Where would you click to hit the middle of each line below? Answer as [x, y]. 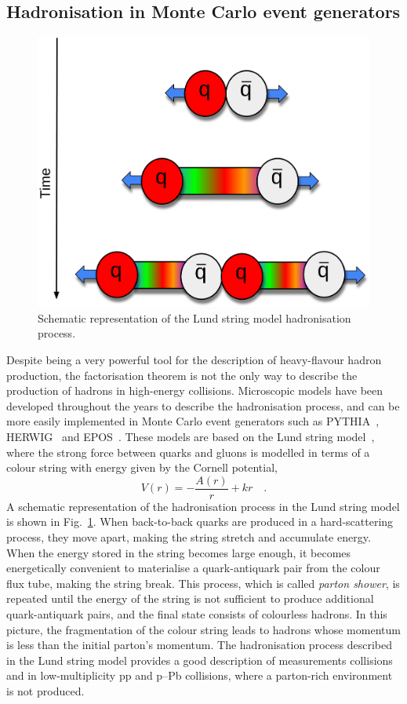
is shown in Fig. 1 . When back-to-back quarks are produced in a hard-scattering [200, 522]
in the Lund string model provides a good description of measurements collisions [200, 660]
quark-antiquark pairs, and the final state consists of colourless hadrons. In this [197, 613]
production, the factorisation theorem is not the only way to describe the [182, 375]
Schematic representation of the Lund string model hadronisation [194, 317]
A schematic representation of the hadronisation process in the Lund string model [203, 506]
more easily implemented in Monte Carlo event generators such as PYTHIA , [193, 421]
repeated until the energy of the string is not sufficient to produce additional [190, 598]
